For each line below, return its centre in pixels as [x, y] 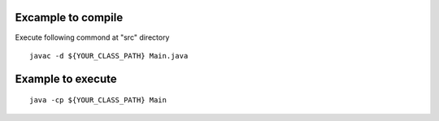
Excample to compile [69, 17]
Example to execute [66, 78]
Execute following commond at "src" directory [92, 37]
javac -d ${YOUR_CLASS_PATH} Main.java [109, 56]
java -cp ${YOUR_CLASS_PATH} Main [98, 100]
